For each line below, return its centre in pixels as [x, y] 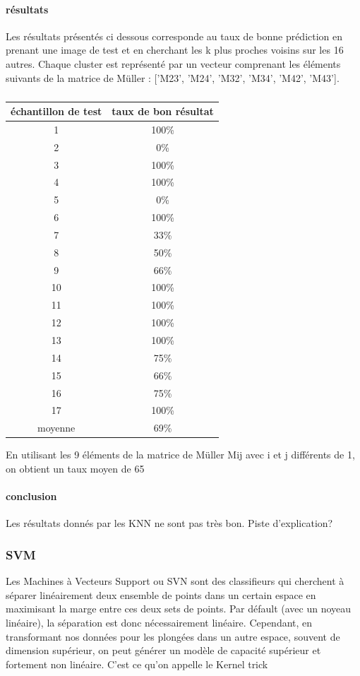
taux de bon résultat [163, 111]
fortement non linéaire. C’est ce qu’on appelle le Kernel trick [137, 664]
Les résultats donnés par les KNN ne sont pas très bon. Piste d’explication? [169, 523]
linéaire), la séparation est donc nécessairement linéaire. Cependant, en [159, 622]
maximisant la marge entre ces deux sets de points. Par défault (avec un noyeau [179, 609]
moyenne [56, 428]
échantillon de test [56, 111]
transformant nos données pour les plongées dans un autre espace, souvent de [173, 636]
